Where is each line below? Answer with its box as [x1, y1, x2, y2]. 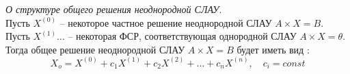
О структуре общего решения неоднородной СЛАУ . [5, 2, 222, 16]
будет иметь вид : [237, 42, 310, 56]
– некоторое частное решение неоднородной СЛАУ [59, 15, 272, 29]
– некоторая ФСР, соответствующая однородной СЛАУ [68, 29, 297, 43]
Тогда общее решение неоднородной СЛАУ [5, 42, 185, 56]
